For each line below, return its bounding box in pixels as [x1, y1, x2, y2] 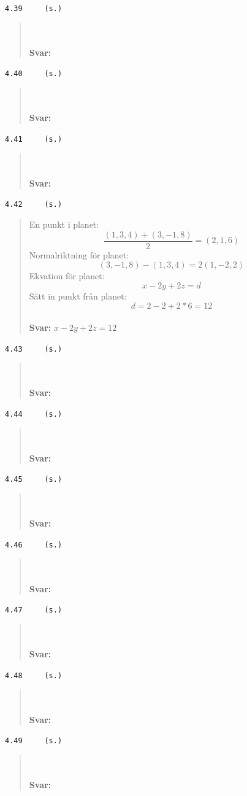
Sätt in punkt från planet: [29, 289, 127, 302]
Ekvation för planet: [29, 269, 105, 282]
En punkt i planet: [29, 217, 99, 230]
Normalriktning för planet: [29, 248, 129, 261]
